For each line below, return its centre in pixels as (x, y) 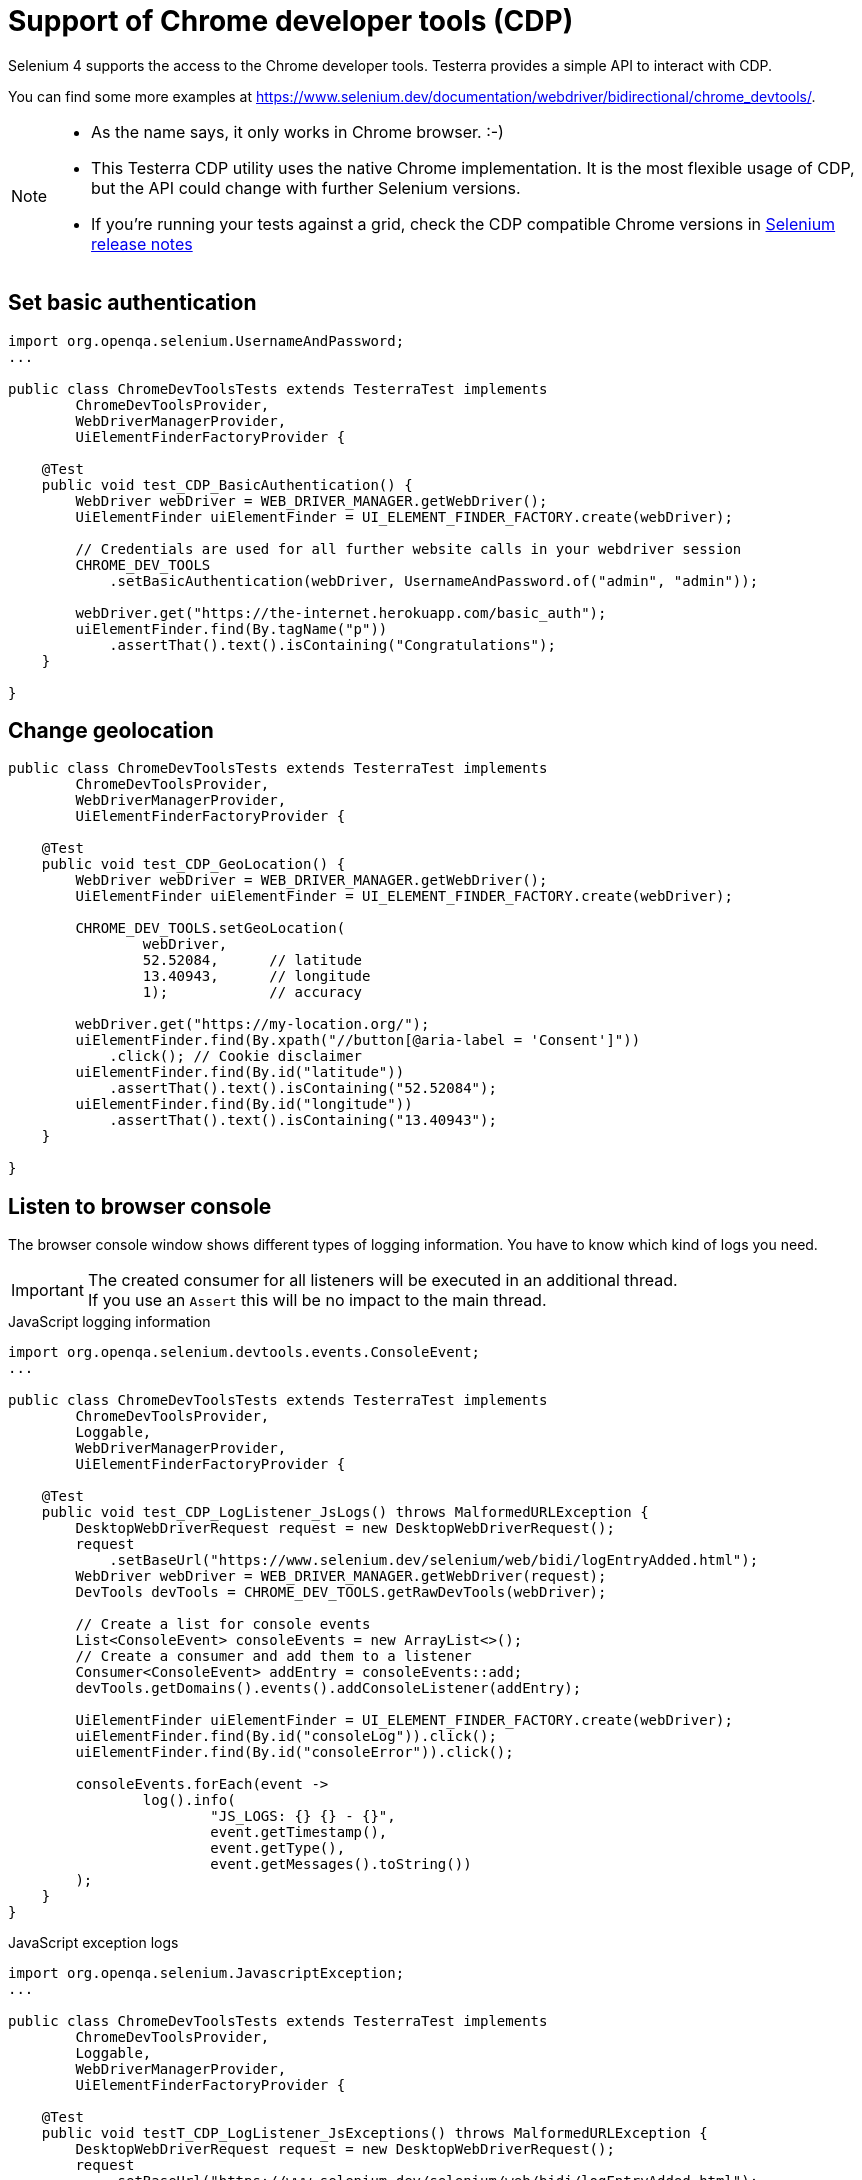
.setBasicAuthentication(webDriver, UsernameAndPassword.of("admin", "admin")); (434, 580)
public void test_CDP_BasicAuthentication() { (227, 484)
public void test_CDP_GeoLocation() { (193, 864)
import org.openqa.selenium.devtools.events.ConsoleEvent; (244, 1352)
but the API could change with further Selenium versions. (306, 187)
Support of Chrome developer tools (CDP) (291, 21)
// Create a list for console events (223, 1624)
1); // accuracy (252, 992)
